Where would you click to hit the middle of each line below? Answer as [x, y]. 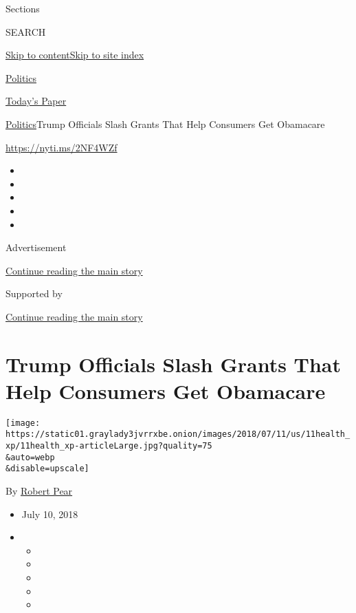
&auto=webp [30, 457]
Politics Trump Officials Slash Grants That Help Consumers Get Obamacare [165, 123]
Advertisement [36, 247]
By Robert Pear [39, 491]
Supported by [34, 293]
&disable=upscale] [47, 469]
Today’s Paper [36, 101]
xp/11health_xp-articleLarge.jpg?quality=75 [109, 446]
